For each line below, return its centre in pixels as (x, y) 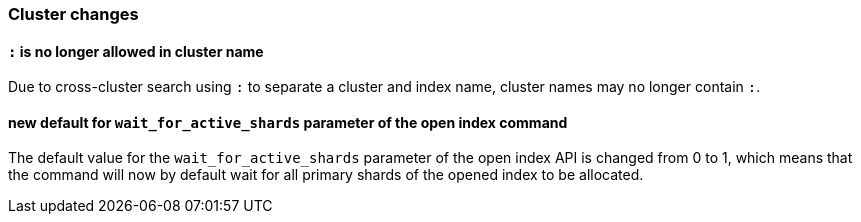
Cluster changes (73, 14)
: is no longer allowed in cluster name (136, 51)
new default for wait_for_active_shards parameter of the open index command (288, 122)
